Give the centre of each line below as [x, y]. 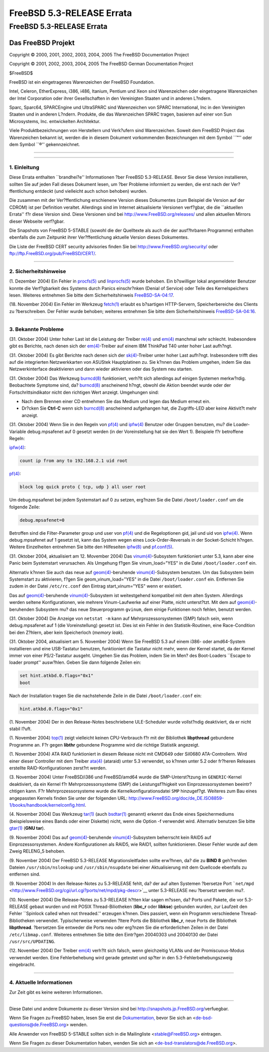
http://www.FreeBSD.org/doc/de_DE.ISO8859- [176, 798]
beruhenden [22, 609]
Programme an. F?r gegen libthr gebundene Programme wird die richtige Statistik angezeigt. [104, 745]
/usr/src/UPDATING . [32, 941]
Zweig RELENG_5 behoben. [37, 851]
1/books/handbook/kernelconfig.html [47, 805]
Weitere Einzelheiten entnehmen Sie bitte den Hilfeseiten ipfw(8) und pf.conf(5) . [91, 547]
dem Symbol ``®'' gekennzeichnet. [45, 145]
